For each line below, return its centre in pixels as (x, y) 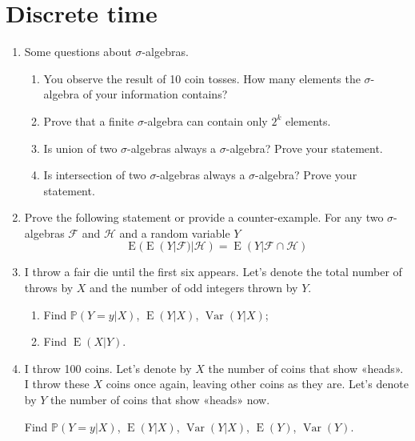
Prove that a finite (89, 120)
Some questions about (78, 52)
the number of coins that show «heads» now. (160, 400)
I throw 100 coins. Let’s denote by (108, 368)
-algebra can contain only (206, 120)
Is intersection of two (95, 175)
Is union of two (80, 148)
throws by (49, 288)
